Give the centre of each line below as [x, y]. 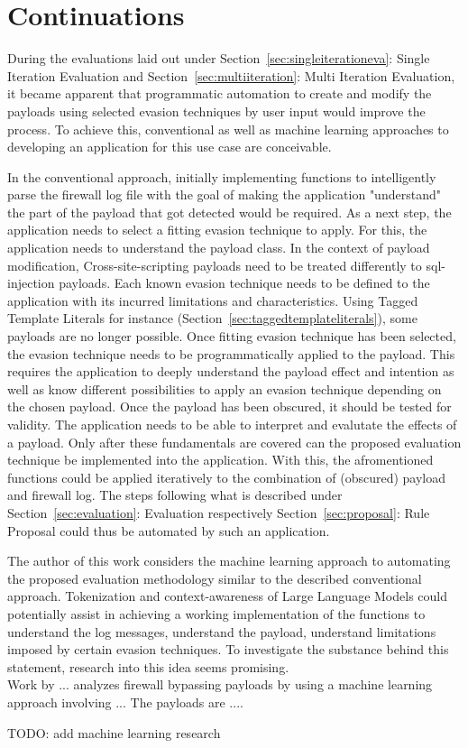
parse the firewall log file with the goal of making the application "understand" [224, 194]
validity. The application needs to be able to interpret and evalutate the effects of [232, 424]
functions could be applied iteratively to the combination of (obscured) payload [227, 477]
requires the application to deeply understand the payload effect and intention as [231, 371]
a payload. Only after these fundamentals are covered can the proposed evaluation [234, 442]
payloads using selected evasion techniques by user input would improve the [216, 111]
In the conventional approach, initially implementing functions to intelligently [222, 176]
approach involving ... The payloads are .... [125, 702]
